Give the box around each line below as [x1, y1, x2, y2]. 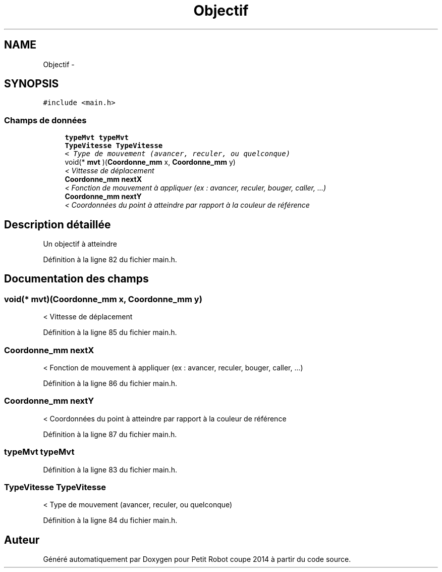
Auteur [4, 533, 40, 546]
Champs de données [4, 115, 87, 125]
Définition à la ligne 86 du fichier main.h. [43, 379, 178, 388]
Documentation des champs [4, 272, 149, 285]
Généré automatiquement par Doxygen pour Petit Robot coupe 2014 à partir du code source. [43, 555, 351, 564]
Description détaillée [4, 218, 111, 231]
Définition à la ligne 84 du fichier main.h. [43, 516, 178, 525]
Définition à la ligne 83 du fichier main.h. [43, 465, 177, 474]
